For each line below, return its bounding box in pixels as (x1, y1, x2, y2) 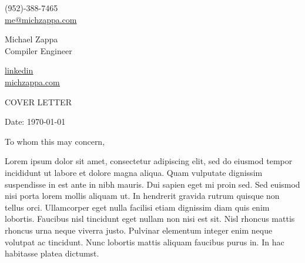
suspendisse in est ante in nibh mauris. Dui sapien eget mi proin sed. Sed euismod (5, 178, 300, 190)
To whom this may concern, (5, 135, 105, 147)
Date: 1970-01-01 (5, 115, 66, 128)
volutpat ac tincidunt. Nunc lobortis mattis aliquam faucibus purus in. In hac (5, 235, 284, 248)
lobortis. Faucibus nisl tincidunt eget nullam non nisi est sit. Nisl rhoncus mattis (5, 212, 295, 225)
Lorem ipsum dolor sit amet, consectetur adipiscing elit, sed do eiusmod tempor (5, 155, 293, 167)
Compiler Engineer (5, 44, 72, 56)
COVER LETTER (5, 95, 72, 108)
